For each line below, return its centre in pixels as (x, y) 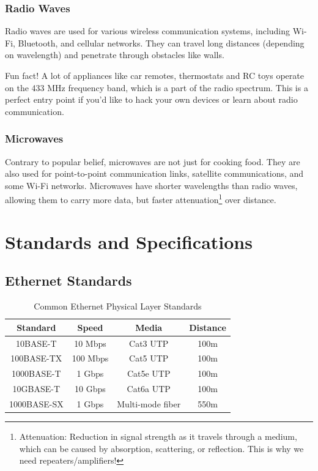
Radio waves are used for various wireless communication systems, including (148, 31)
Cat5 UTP (149, 358)
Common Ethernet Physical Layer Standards (118, 306)
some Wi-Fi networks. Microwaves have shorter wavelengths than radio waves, (151, 185)
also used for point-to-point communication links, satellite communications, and (154, 173)
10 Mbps (90, 343)
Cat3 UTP (149, 343)
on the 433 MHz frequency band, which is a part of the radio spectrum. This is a (157, 87)
